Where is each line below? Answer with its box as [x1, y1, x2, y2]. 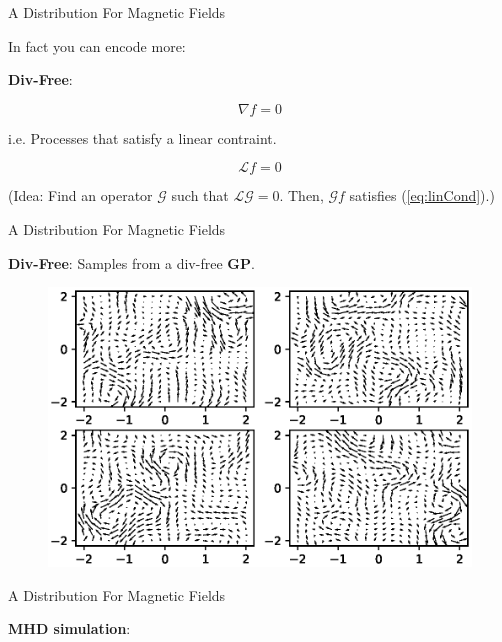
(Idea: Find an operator [8, 185, 153, 206]
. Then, [279, 185, 324, 206]
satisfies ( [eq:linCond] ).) [349, 185, 495, 206]
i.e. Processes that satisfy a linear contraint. [8, 127, 277, 148]
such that [171, 185, 229, 206]
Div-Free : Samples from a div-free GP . [8, 252, 255, 273]
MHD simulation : [8, 618, 131, 639]
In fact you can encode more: [8, 35, 186, 56]
